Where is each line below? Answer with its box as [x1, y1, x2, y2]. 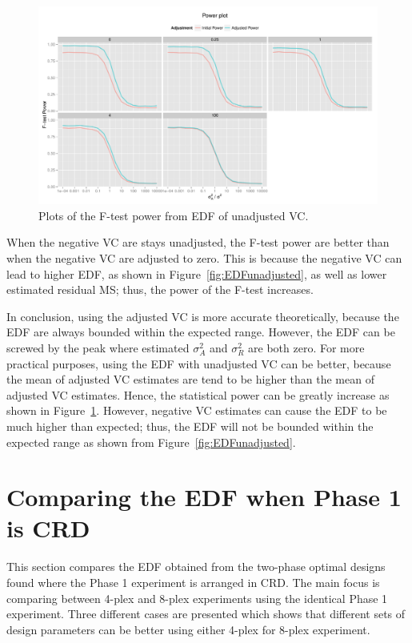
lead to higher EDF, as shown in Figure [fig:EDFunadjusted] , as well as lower [6, 265, 387, 282]
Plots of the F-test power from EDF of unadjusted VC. [38, 207, 309, 223]
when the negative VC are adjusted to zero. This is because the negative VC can [6, 249, 402, 266]
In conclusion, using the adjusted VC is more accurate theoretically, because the [6, 307, 399, 324]
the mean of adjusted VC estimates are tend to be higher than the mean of [6, 371, 374, 388]
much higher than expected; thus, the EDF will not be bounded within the [6, 417, 374, 434]
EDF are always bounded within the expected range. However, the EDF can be [6, 324, 395, 340]
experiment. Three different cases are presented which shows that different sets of [6, 605, 406, 622]
